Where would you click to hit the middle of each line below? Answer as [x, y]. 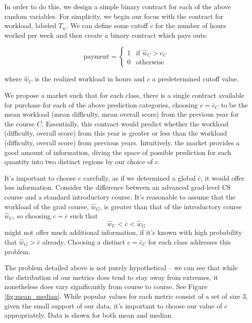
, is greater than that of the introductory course [171, 206]
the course [20, 123]
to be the [234, 104]
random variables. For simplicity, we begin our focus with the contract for [114, 16]
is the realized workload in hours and [90, 79]
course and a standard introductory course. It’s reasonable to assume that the [120, 196]
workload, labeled [31, 25]
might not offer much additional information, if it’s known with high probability [123, 232]
